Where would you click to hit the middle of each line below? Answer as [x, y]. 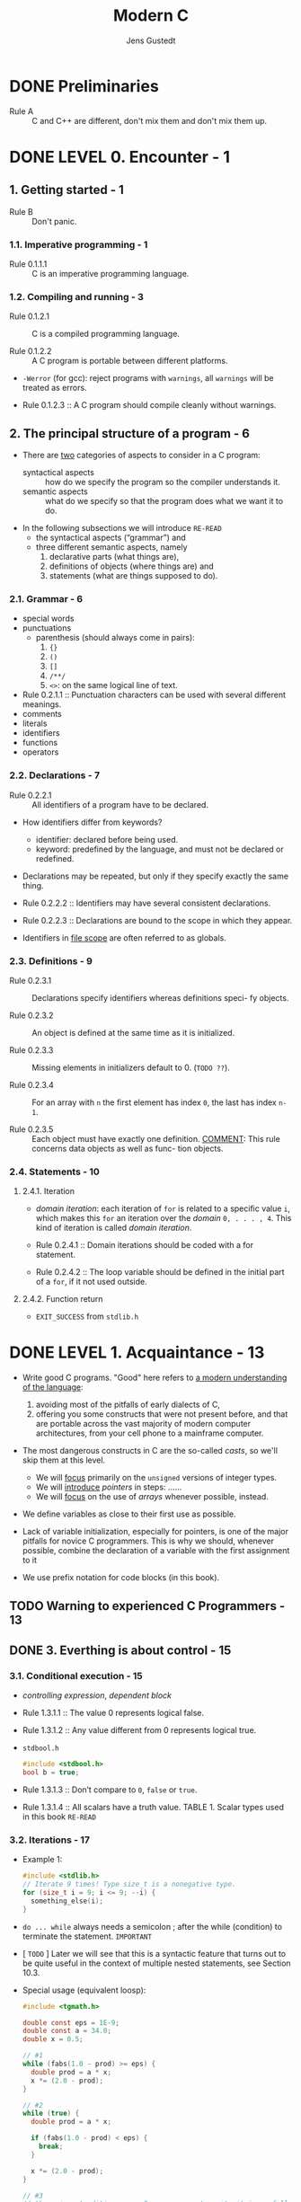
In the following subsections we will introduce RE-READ [122, 528]
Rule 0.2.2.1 [31, 795]
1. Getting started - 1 [66, 190]
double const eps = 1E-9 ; [71, 2022]
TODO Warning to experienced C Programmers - [147, 1606]
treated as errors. [54, 388]
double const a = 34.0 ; [67, 2031]
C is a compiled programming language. [106, 334]
